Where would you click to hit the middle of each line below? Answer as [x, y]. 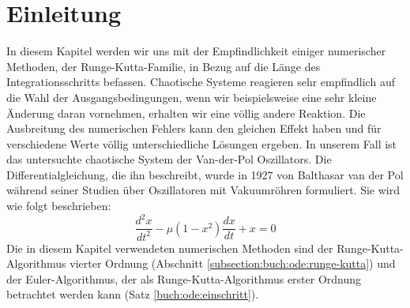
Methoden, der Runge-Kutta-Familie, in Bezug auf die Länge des [164, 66]
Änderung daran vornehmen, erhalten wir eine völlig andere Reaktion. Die [186, 113]
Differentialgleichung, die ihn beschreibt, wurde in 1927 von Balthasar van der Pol [205, 174]
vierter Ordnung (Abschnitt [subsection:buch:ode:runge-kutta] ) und [233, 263]
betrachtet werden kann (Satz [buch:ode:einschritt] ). [133, 294]
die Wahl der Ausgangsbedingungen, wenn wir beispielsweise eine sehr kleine [192, 97]
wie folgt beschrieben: [59, 206]
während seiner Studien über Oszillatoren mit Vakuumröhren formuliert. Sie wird [203, 190]
